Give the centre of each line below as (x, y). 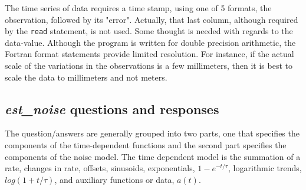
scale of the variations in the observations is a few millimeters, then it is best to (149, 66)
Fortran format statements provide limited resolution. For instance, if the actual (149, 54)
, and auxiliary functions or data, (114, 179)
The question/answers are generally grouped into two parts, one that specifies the (152, 133)
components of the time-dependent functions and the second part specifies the (146, 145)
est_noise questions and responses (112, 109)
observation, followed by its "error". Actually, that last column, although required (152, 19)
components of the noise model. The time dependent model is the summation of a (153, 156)
